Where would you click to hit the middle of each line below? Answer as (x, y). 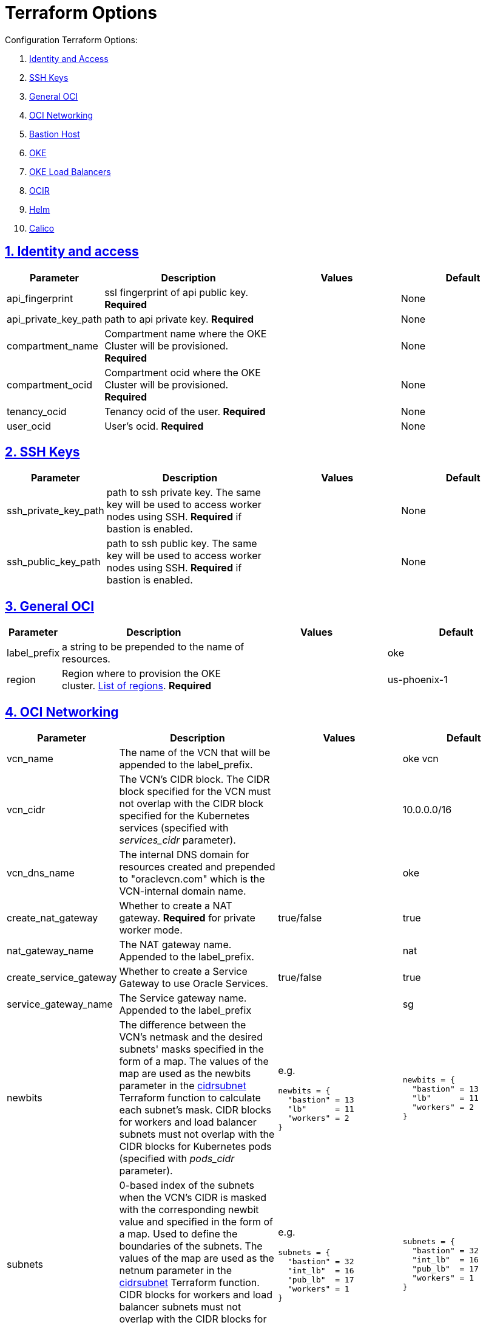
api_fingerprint (40, 298)
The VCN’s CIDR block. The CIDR (194, 780)
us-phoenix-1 (417, 680)
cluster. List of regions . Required (137, 686)
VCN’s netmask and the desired (191, 1037)
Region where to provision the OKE (142, 674)
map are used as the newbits (185, 1074)
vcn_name (30, 759)
